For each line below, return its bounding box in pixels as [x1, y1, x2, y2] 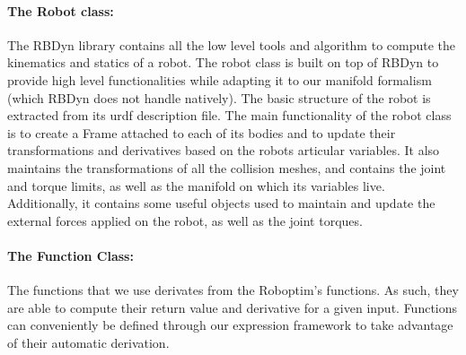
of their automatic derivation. [7, 333, 170, 351]
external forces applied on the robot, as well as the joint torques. [7, 211, 363, 229]
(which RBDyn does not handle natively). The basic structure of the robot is [7, 88, 431, 107]
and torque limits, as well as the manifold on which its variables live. [7, 176, 385, 195]
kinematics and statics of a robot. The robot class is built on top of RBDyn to [7, 53, 439, 72]
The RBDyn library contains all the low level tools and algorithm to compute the [7, 35, 456, 54]
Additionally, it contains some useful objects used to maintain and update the [7, 194, 435, 212]
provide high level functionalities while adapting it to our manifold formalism [7, 70, 432, 89]
